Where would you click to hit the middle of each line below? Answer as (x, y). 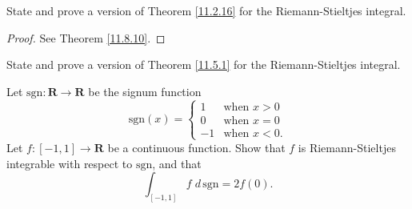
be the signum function (145, 91)
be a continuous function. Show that (196, 147)
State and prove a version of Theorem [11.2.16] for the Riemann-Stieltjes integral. (206, 10)
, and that (177, 163)
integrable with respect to (70, 163)
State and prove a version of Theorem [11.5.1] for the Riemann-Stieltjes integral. (204, 64)
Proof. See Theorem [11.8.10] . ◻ (86, 37)
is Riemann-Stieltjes (347, 147)
